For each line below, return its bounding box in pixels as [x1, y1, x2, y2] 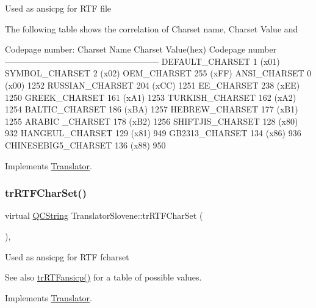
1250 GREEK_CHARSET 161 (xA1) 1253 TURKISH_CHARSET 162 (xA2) [5, 90, 296, 103]
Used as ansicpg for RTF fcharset [5, 250, 129, 263]
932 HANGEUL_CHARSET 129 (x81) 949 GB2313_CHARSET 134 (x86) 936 [5, 127, 301, 139]
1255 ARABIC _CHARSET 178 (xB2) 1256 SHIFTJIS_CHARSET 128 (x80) [5, 114, 298, 127]
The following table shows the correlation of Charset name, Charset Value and [5, 22, 298, 35]
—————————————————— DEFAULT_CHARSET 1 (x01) [5, 54, 280, 67]
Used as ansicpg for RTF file [5, 2, 112, 14]
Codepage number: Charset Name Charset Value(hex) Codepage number [5, 43, 277, 56]
